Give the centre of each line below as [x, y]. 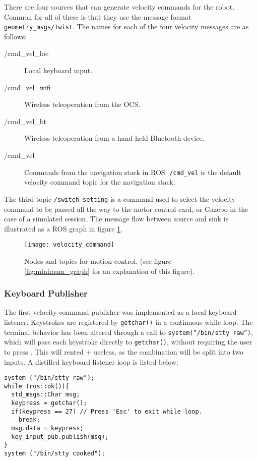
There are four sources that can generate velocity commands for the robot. [119, 7]
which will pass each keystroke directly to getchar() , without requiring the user [128, 342]
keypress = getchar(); [49, 403]
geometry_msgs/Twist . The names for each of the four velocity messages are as [126, 26]
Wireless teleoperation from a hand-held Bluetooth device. [114, 138]
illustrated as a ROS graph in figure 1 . [63, 228]
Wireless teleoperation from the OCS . [82, 104]
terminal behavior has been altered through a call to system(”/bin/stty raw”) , [128, 332]
